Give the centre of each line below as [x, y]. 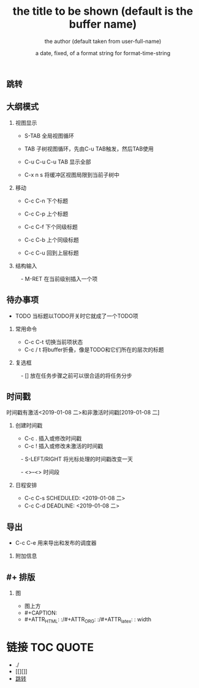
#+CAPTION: [41, 613]
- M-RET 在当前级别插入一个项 [59, 279]
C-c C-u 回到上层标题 [52, 253]
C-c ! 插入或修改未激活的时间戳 [64, 446]
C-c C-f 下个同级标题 [51, 226]
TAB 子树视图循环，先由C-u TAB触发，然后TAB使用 [89, 149]
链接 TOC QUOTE [50, 647]
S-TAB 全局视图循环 [49, 135]
